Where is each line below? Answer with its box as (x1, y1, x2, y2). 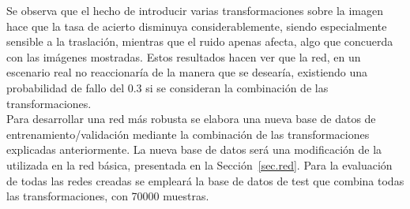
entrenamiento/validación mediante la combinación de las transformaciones (6, 125, 370, 142)
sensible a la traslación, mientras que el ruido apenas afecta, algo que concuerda (6, 33, 393, 50)
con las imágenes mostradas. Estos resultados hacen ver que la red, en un (6, 48, 361, 65)
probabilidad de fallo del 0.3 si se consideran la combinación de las (6, 79, 329, 95)
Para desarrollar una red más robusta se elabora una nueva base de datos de (6, 110, 376, 127)
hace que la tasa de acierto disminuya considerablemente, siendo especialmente (6, 17, 387, 34)
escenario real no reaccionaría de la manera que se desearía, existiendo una (6, 64, 368, 80)
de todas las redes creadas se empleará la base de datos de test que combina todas (6, 172, 404, 188)
